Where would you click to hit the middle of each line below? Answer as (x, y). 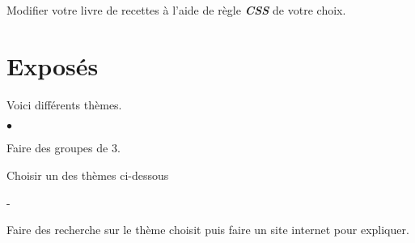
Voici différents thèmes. (64, 104)
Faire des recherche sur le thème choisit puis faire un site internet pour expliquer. (208, 230)
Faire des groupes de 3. (64, 148)
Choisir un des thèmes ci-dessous (88, 175)
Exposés (53, 65)
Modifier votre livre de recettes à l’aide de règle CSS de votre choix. (176, 10)
